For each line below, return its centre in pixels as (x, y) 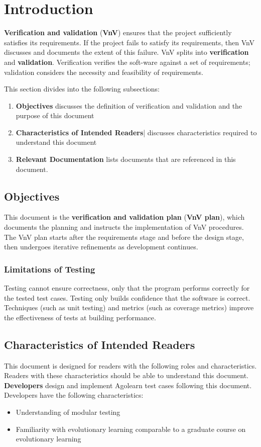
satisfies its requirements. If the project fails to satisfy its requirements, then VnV (129, 42)
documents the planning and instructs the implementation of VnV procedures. (124, 227)
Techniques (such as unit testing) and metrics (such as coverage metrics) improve (129, 307)
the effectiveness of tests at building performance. (80, 317)
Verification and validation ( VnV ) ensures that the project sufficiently (118, 32)
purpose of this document (55, 115)
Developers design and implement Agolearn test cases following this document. (128, 385)
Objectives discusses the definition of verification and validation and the (129, 105)
